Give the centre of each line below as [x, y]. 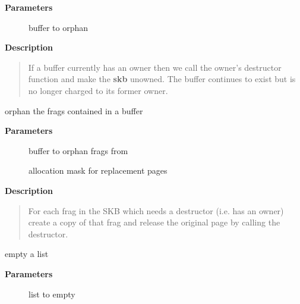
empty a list [27, 254]
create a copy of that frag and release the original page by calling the [154, 222]
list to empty [52, 294]
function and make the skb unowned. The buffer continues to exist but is [162, 79]
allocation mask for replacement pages [98, 170]
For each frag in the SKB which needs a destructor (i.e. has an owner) [156, 210]
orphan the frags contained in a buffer [74, 110]
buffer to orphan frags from [78, 150]
